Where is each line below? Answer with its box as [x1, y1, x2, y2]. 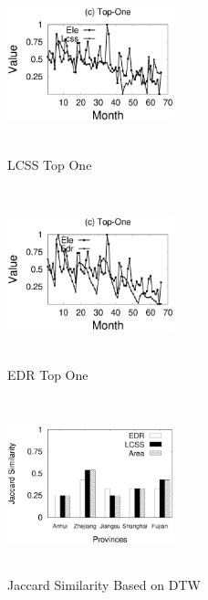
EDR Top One [7, 364, 88, 384]
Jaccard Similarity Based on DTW [7, 574, 201, 594]
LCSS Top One [7, 154, 92, 174]
